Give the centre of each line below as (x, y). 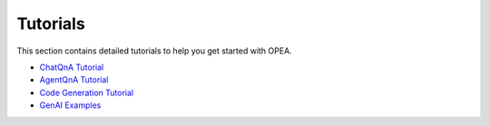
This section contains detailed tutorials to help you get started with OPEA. (154, 51)
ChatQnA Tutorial (72, 67)
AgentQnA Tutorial (74, 80)
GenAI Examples (70, 105)
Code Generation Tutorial (87, 92)
